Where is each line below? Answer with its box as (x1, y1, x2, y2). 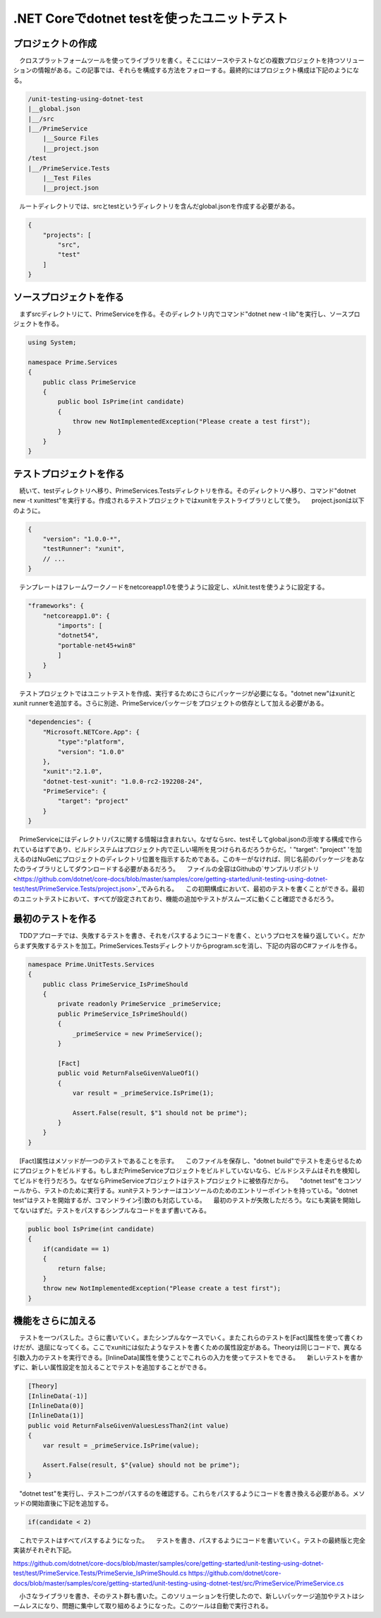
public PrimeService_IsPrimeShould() (57, 1009, 188, 1018)
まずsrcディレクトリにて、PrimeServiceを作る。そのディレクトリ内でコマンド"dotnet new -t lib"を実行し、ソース (18, 310, 349, 318)
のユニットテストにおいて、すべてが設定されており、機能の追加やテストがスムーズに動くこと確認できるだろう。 (13, 894, 338, 903)
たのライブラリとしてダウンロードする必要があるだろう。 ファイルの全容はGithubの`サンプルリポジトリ (13, 864, 320, 873)
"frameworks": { (28, 602, 85, 610)
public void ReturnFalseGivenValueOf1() (57, 1069, 200, 1077)
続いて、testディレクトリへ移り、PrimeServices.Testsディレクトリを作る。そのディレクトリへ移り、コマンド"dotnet (18, 486, 356, 495)
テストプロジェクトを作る (13, 467, 125, 480)
